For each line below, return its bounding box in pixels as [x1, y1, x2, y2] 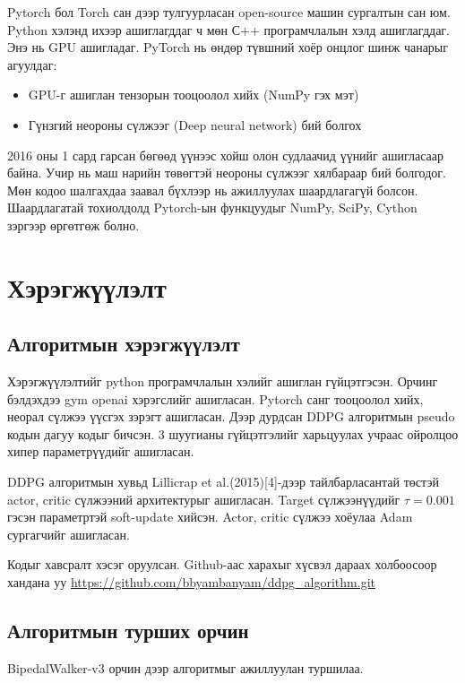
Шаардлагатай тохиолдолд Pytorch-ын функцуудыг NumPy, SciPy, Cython [7, 198, 418, 217]
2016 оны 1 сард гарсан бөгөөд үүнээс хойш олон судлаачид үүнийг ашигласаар [7, 145, 444, 164]
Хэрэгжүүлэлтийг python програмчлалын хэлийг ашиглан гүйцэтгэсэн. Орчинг [7, 372, 438, 391]
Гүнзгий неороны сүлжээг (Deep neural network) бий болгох [28, 115, 362, 134]
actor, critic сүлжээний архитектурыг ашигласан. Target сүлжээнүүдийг [7, 489, 400, 508]
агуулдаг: [7, 55, 57, 73]
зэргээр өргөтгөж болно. [7, 215, 140, 234]
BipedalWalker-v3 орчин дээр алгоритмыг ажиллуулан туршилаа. [7, 658, 364, 677]
